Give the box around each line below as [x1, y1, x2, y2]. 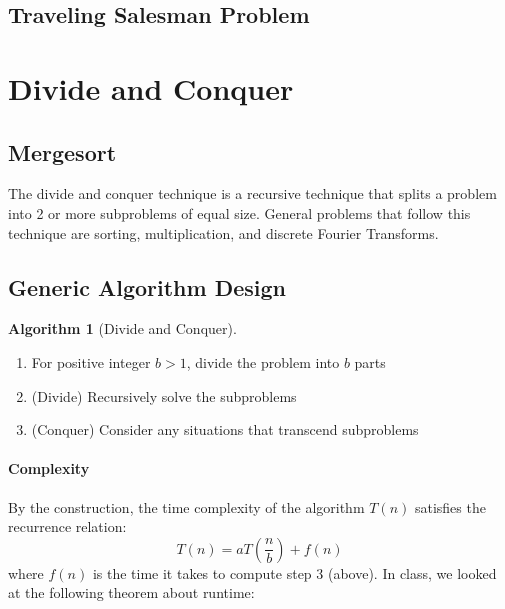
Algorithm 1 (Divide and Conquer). [8, 318, 237, 339]
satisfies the [414, 496, 486, 517]
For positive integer [31, 351, 151, 372]
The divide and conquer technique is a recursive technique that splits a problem [8, 183, 497, 204]
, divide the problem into [186, 351, 340, 372]
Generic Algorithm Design [8, 271, 286, 302]
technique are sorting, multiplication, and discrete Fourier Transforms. [8, 222, 439, 243]
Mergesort [8, 136, 117, 167]
